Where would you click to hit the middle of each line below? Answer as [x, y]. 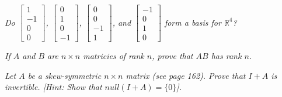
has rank [226, 56]
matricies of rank [114, 56]
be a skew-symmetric [65, 75]
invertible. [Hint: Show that [53, 87]
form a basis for [193, 22]
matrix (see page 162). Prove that [186, 75]
